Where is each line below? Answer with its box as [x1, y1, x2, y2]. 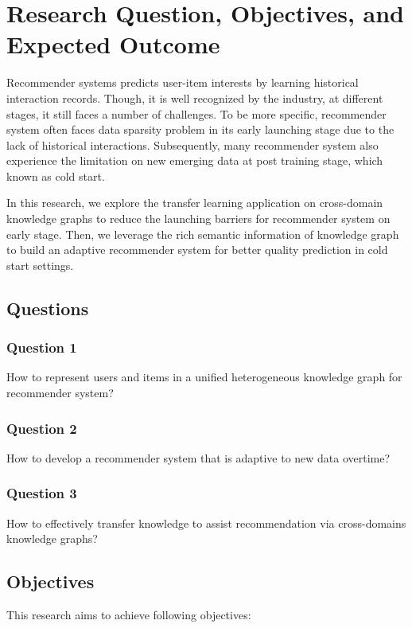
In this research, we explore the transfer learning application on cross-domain [6, 194, 383, 211]
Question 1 [6, 337, 77, 357]
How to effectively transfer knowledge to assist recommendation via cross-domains [6, 514, 406, 531]
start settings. [6, 256, 74, 273]
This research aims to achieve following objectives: [6, 607, 251, 623]
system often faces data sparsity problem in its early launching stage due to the [6, 121, 395, 138]
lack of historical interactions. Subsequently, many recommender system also [6, 136, 379, 153]
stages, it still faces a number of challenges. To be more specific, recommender [6, 105, 387, 122]
